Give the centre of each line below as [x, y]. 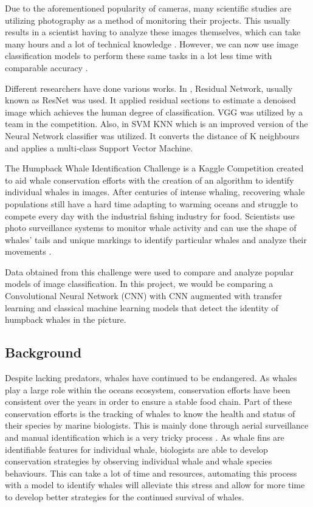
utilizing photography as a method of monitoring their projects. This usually [148, 20]
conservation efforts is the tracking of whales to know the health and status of [150, 413]
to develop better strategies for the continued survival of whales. [125, 496]
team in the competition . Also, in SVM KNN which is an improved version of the [156, 124]
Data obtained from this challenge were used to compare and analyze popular [149, 271]
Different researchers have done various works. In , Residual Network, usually [149, 88]
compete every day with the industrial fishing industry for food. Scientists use [150, 216]
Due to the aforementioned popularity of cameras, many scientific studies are [148, 8]
